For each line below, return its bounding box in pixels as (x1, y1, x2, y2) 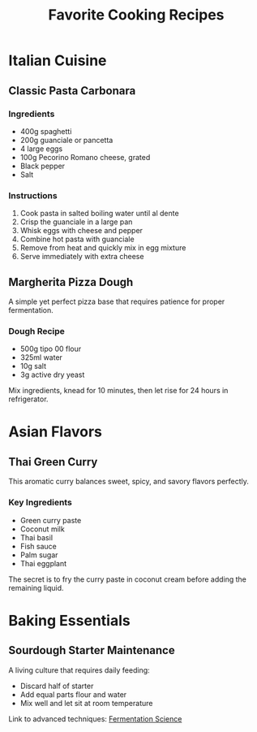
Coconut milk (19, 524, 65, 534)
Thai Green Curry (8, 455, 98, 469)
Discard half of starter (19, 681, 94, 691)
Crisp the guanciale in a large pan (19, 217, 133, 227)
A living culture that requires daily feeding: (8, 665, 150, 675)
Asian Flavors (8, 422, 103, 441)
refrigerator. (8, 394, 49, 404)
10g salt (19, 362, 47, 371)
